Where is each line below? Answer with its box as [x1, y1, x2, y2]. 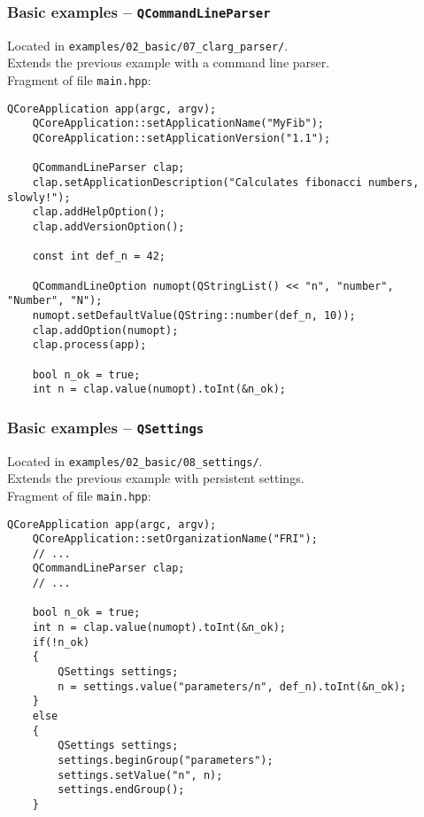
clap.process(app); [32, 338, 147, 352]
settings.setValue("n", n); [58, 768, 223, 782]
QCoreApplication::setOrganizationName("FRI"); [32, 533, 318, 546]
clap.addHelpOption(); [32, 206, 166, 219]
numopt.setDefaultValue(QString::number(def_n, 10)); [32, 308, 356, 322]
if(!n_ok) [32, 635, 90, 649]
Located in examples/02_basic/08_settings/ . [7, 451, 263, 470]
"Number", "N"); [7, 294, 103, 307]
